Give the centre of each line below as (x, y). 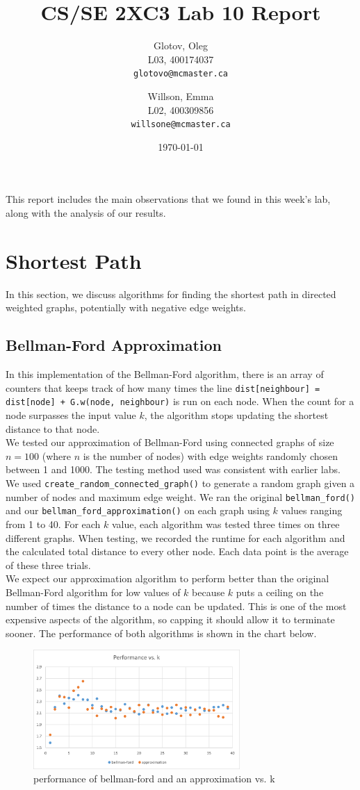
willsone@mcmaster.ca (181, 125)
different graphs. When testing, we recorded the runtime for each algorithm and (175, 537)
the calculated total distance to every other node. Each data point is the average (177, 551)
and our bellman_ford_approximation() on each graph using (138, 510)
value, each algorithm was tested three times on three (226, 524)
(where (56, 455)
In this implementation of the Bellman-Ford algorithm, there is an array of (165, 374)
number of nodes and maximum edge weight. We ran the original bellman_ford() (180, 496)
